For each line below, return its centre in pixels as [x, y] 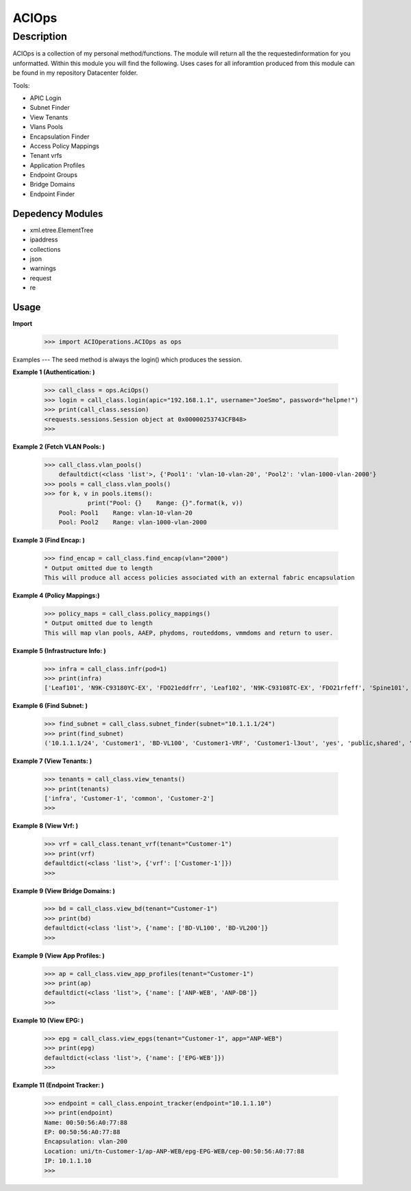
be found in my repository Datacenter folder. [75, 73]
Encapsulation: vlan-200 [86, 1142]
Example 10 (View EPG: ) [48, 1020]
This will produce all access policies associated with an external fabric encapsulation [200, 577]
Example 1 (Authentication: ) [54, 372]
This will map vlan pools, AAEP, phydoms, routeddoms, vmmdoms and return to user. [189, 633]
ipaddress [44, 239]
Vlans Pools [46, 127]
